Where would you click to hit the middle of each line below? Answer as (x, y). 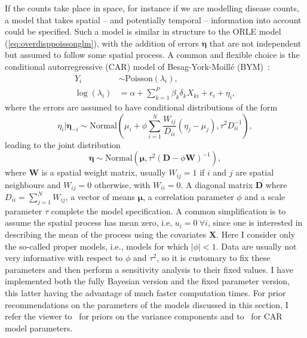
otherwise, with (122, 184)
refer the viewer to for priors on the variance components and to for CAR (144, 316)
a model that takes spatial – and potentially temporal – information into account (153, 19)
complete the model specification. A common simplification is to (168, 211)
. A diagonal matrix (217, 184)
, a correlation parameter (188, 197)
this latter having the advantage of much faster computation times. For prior (145, 292)
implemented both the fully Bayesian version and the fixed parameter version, (147, 281)
